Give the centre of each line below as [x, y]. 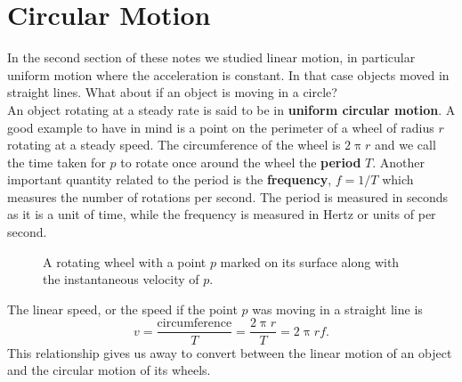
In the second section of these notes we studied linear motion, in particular [211, 57]
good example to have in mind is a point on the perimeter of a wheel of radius [221, 127]
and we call [405, 145]
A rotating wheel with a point [125, 261]
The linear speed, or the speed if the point [122, 309]
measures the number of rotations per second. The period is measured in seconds [228, 196]
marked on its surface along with [310, 261]
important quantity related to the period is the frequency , [170, 179]
